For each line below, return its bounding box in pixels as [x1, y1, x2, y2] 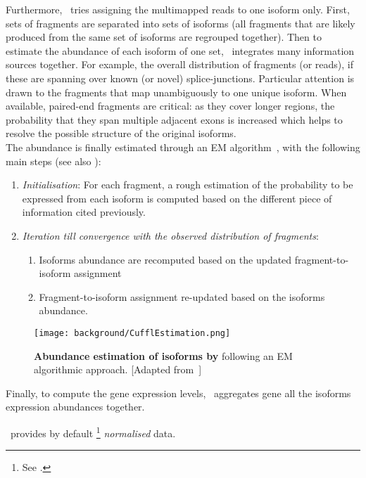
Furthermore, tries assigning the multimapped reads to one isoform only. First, [6, 2, 350, 16]
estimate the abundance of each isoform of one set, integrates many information [6, 43, 355, 58]
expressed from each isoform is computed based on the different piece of [22, 190, 332, 205]
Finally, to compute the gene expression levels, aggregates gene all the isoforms [6, 385, 351, 400]
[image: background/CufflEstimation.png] [34, 328, 231, 338]
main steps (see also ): [6, 153, 101, 168]
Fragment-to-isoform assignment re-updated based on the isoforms [39, 289, 325, 304]
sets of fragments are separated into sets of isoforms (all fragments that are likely [6, 15, 355, 30]
